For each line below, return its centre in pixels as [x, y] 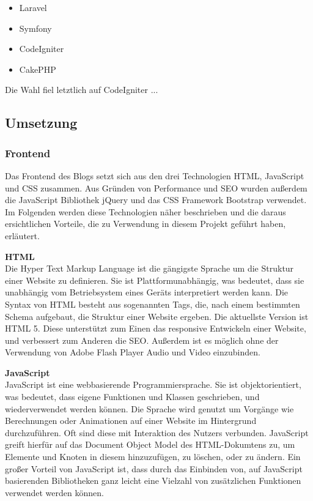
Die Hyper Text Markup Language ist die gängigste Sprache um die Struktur [149, 268]
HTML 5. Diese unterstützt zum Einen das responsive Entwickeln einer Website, [156, 328]
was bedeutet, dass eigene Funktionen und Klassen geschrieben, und [132, 397]
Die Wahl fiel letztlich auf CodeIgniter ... [82, 90]
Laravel [33, 7]
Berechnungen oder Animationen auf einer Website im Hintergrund [131, 421]
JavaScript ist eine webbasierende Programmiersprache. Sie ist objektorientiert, [153, 384]
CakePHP [38, 69]
